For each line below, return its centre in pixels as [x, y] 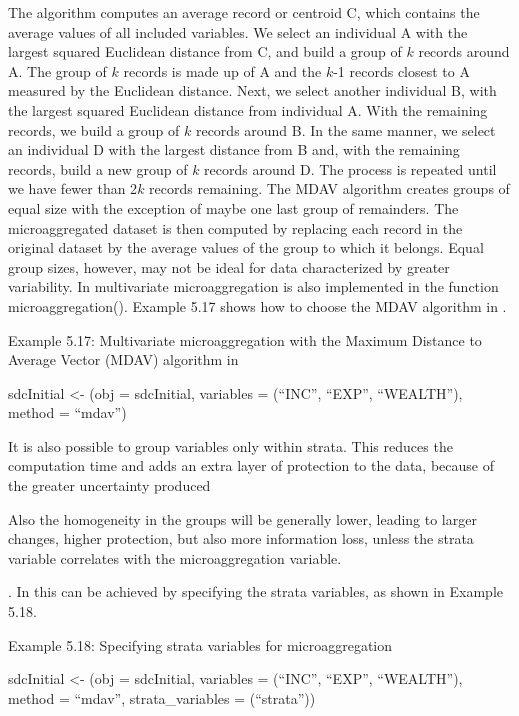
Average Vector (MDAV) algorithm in [123, 359]
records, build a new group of [98, 168]
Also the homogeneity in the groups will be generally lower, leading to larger [242, 518]
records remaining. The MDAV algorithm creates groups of [329, 188]
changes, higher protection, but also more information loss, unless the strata [241, 538]
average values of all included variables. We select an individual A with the [238, 31]
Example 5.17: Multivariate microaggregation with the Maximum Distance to [245, 339]
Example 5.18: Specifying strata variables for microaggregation [200, 644]
